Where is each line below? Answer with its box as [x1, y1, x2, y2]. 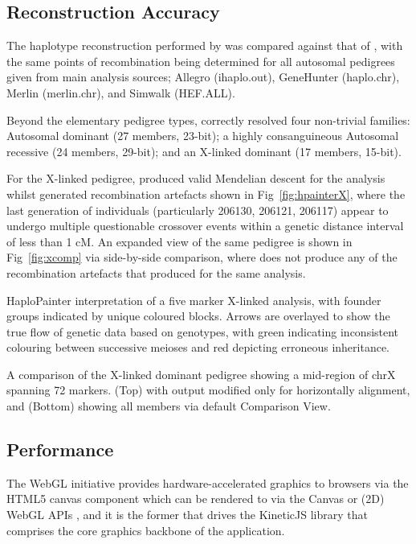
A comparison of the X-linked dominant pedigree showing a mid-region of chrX [6, 365, 396, 382]
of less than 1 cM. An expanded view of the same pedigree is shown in [6, 233, 353, 249]
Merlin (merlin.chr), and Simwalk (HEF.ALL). [6, 84, 235, 101]
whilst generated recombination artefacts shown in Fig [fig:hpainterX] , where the [6, 185, 406, 202]
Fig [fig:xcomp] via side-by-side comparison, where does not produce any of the [6, 249, 398, 266]
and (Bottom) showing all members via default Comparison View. [6, 398, 331, 414]
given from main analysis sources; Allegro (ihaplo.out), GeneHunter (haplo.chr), [6, 68, 400, 85]
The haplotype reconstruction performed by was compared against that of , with [6, 37, 403, 54]
